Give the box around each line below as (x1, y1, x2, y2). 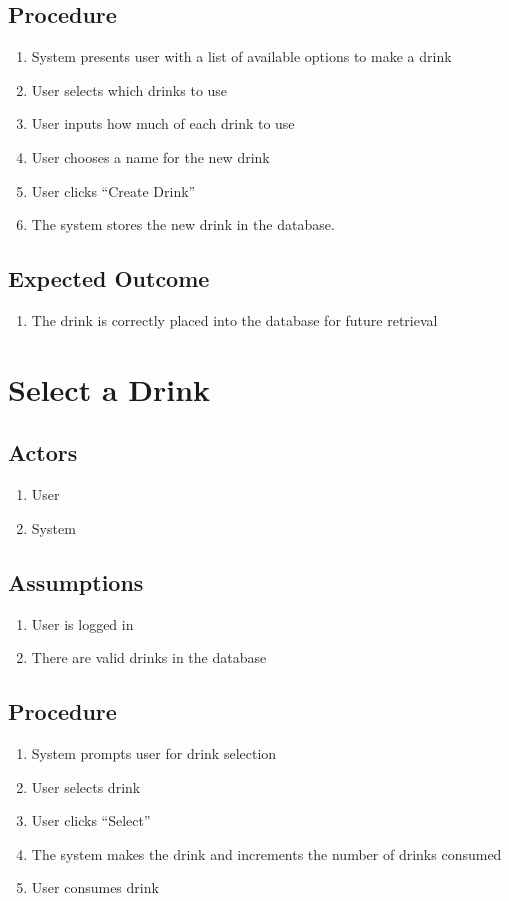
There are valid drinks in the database (31, 647, 267, 668)
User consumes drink (31, 877, 159, 898)
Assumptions (8, 566, 144, 597)
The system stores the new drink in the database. (31, 214, 335, 235)
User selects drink (31, 776, 141, 797)
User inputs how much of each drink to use (31, 113, 295, 134)
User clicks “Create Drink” (31, 180, 196, 201)
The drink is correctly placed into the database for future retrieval (31, 309, 438, 330)
